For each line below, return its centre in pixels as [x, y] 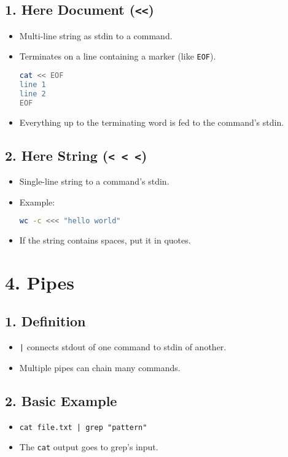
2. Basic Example [61, 400]
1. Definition [45, 321]
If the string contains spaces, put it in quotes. [105, 240]
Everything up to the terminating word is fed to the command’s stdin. [152, 122]
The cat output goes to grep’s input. [89, 447]
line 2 [33, 94]
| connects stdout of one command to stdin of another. [123, 347]
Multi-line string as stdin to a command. [96, 35]
